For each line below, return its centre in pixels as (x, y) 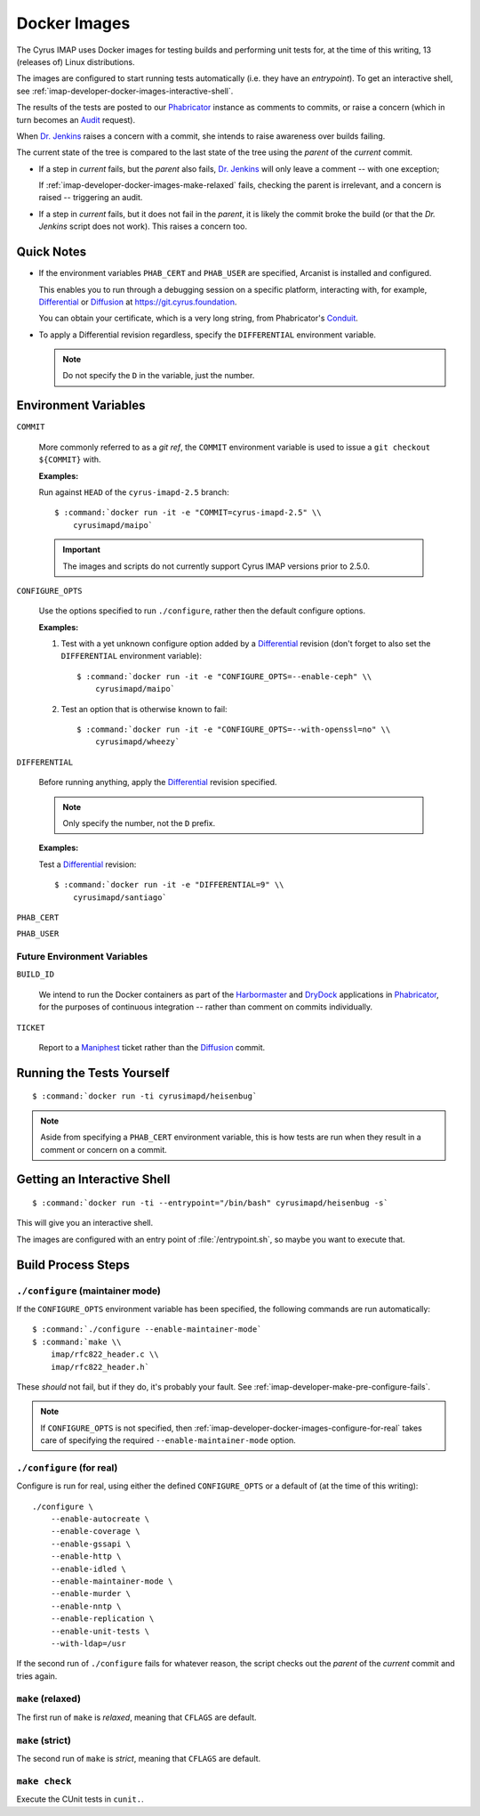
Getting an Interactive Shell (93, 1180)
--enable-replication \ (102, 1619)
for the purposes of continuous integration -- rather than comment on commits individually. (206, 1007)
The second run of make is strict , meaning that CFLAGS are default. (139, 1758)
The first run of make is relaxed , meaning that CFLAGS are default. (136, 1717)
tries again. (37, 1676)
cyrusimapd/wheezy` (137, 742)
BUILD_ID (36, 974)
